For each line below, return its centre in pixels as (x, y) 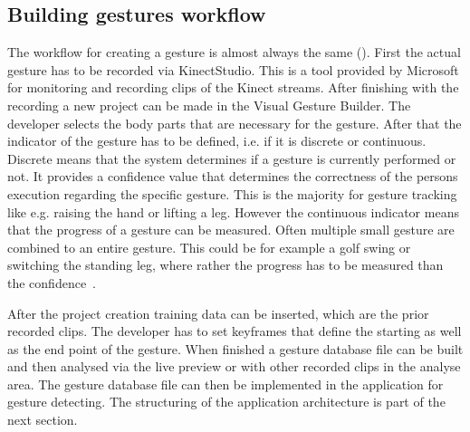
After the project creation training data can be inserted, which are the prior (218, 313)
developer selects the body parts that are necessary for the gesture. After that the (235, 123)
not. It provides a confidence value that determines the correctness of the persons (233, 176)
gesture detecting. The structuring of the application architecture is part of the (226, 402)
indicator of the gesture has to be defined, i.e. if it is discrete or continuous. (217, 141)
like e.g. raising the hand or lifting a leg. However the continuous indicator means (233, 211)
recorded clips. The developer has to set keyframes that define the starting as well (235, 331)
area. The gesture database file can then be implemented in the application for (225, 384)
